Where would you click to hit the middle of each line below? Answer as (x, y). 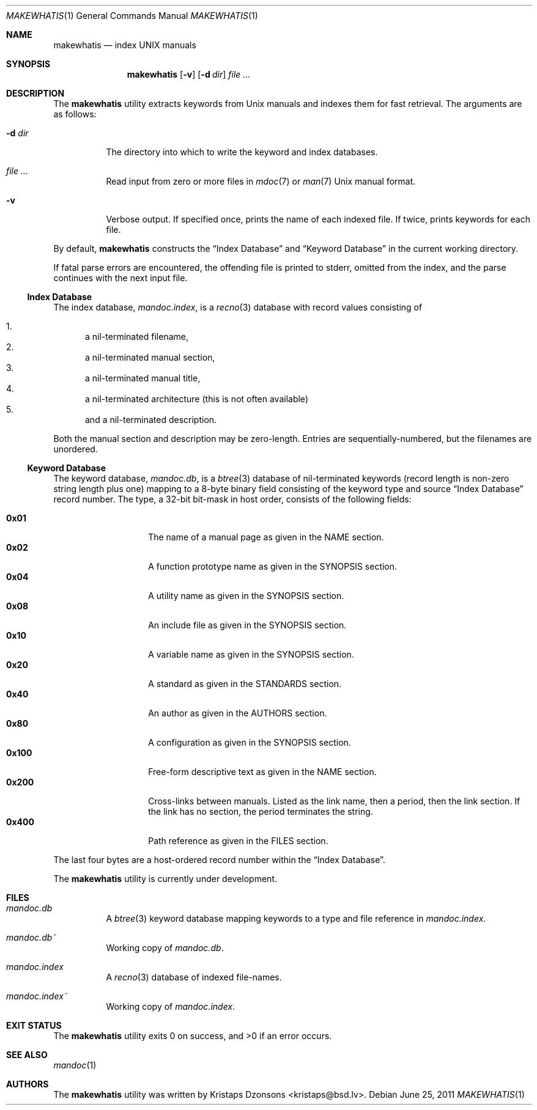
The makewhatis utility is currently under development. (165, 879)
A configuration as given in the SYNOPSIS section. (250, 742)
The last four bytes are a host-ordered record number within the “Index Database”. (219, 860)
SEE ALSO (27, 1055)
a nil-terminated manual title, (143, 378)
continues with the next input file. (120, 278)
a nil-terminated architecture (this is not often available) (197, 399)
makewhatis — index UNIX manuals (125, 45)
